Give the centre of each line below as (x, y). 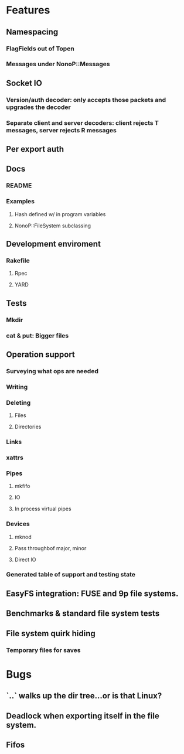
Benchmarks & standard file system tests (83, 614)
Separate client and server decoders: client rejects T (83, 122)
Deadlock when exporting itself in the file (83, 716)
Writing (17, 387)
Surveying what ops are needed (52, 371)
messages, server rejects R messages (62, 130)
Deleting (18, 402)
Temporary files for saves (43, 650)
